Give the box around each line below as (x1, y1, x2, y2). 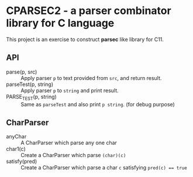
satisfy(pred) (6, 158, 37, 165)
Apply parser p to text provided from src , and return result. (20, 74, 162, 81)
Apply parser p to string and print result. (20, 86, 119, 94)
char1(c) (6, 145, 26, 152)
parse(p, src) (6, 68, 37, 75)
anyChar (6, 133, 27, 140)
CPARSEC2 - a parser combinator (6, 4, 171, 18)
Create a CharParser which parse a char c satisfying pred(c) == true (20, 164, 187, 171)
